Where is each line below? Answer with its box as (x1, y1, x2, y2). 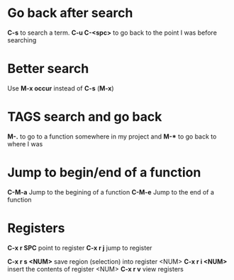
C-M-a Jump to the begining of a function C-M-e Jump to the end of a (7, 187, 215, 196)
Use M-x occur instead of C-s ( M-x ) (7, 83, 115, 93)
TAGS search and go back (7, 109, 162, 125)
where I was (7, 139, 43, 148)
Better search (7, 61, 89, 77)
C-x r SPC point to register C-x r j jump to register (7, 243, 152, 252)
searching (7, 35, 37, 44)
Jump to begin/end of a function (7, 165, 201, 180)
